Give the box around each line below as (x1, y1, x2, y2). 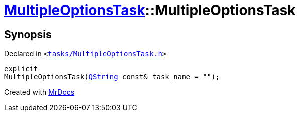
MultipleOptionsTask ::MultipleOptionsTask (4, 2, 296, 19)
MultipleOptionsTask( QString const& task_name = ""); (4, 73, 220, 81)
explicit (4, 65, 38, 73)
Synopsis (4, 28, 52, 41)
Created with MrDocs (4, 88, 75, 97)
